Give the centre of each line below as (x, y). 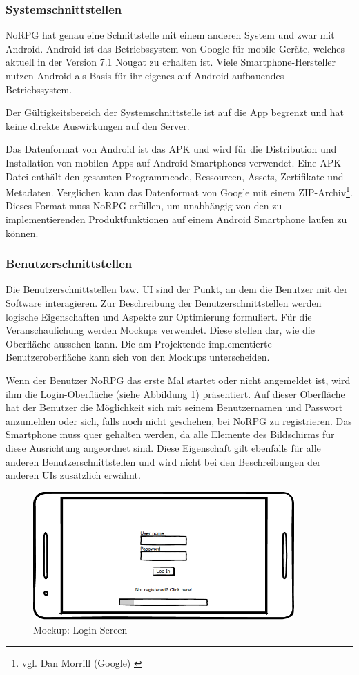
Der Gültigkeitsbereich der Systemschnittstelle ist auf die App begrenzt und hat (175, 112)
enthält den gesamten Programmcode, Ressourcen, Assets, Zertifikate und (187, 176)
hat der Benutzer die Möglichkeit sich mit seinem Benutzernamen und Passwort (174, 407)
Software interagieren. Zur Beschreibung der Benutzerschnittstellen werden (164, 303)
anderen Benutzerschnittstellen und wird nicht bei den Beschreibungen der (163, 461)
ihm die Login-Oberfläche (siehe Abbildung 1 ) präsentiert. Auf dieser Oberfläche (175, 393)
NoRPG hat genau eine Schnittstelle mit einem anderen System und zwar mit (170, 35)
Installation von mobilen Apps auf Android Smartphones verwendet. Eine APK (174, 162)
